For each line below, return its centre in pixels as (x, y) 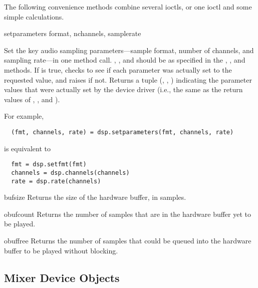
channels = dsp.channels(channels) (70, 173)
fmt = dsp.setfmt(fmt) (49, 165)
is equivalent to (28, 148)
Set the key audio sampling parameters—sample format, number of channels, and (129, 50)
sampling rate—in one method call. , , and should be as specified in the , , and (125, 60)
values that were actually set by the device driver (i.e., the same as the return (123, 89)
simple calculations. (34, 16)
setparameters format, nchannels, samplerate (73, 33)
